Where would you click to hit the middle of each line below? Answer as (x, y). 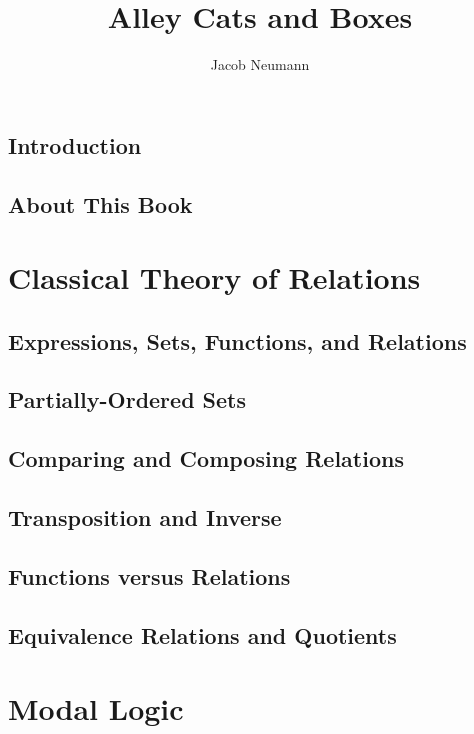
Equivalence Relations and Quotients (202, 634)
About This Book (100, 203)
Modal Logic (96, 708)
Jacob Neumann (260, 64)
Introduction (75, 144)
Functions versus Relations (149, 575)
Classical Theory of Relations (214, 277)
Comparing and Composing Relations (206, 458)
